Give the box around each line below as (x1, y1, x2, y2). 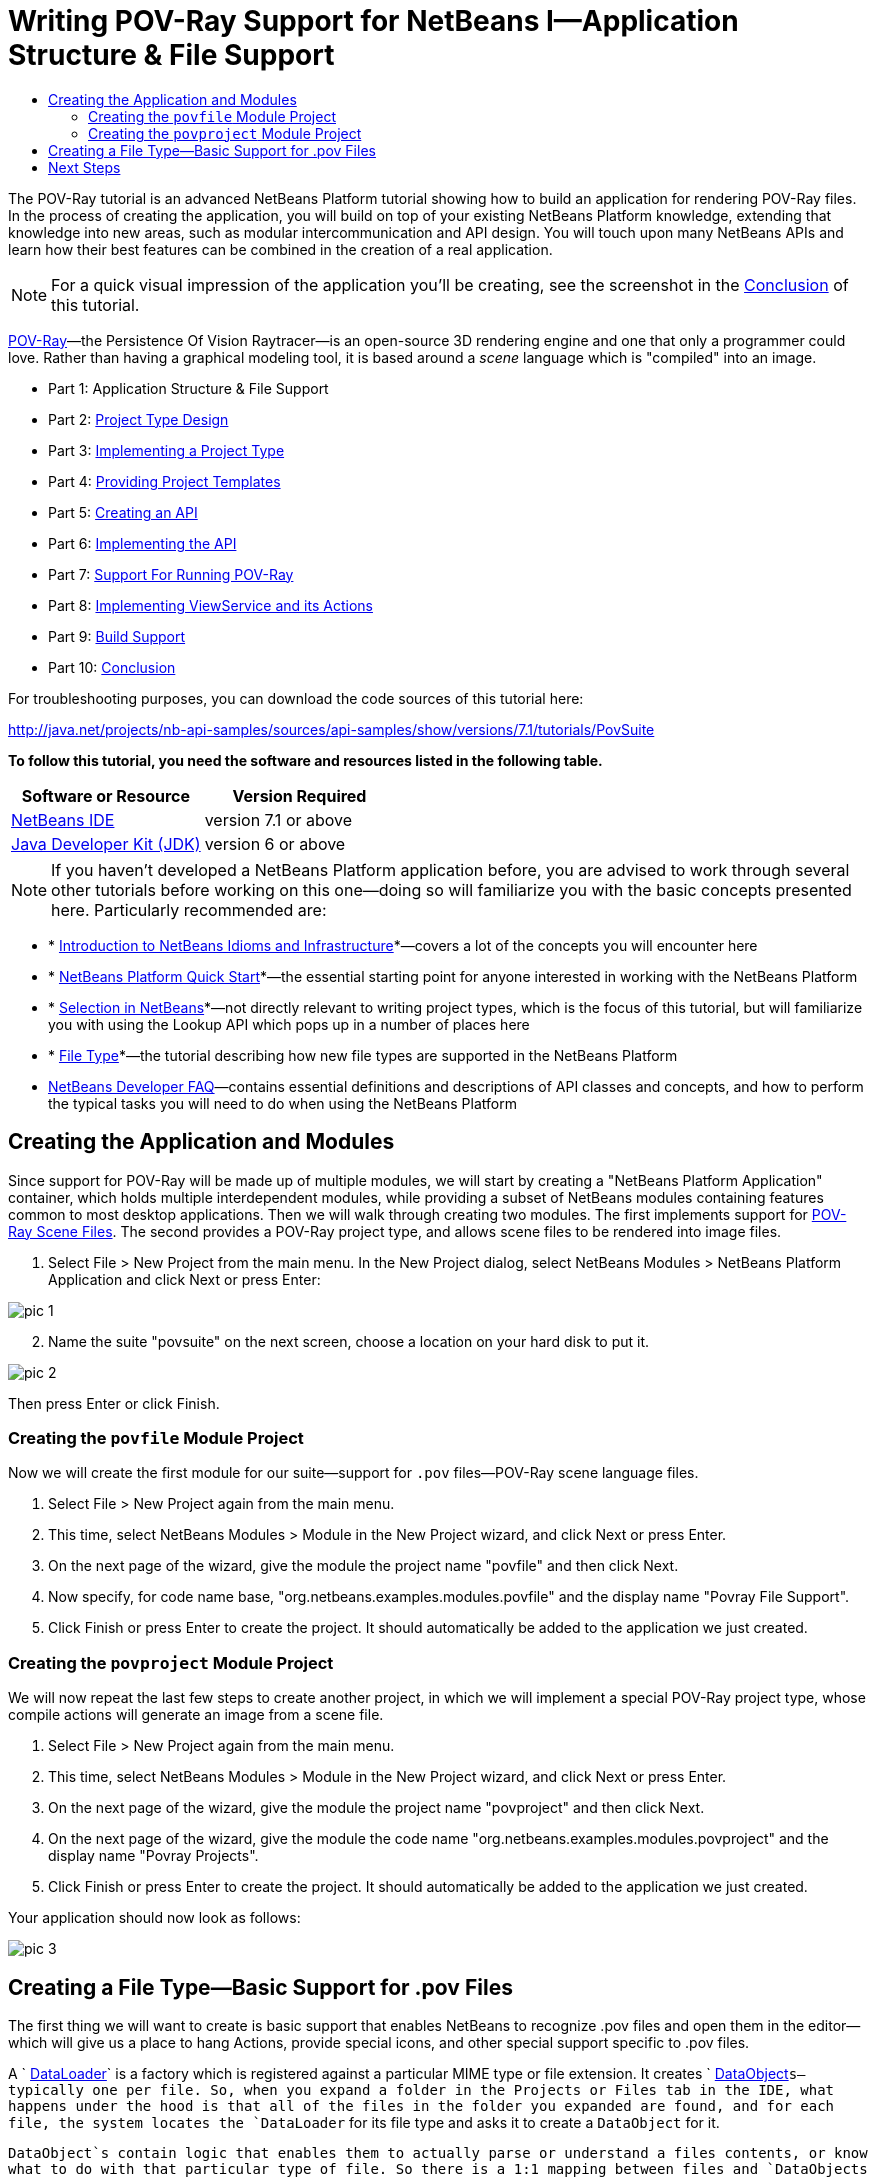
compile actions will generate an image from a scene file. (8, 1706, 384, 1724)
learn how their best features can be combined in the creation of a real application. (8, 240, 553, 258)
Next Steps (48, 158, 121, 176)
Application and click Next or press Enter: (48, 1270, 321, 1288)
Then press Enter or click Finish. (8, 1394, 220, 1412)
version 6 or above (204, 833, 346, 854)
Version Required (232, 785, 367, 806)
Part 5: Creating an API (48, 503, 198, 521)
